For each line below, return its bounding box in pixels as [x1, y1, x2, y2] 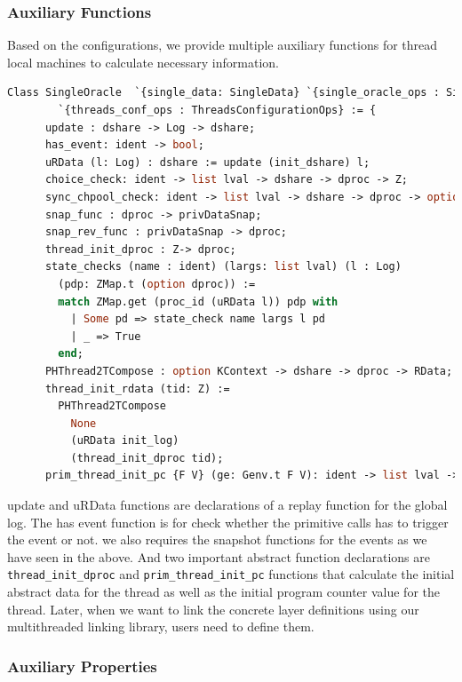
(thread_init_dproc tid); [70, 451, 224, 464]
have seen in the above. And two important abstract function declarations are [7, 547, 430, 566]
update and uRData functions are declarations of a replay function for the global [7, 496, 448, 514]
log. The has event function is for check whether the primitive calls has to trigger [7, 512, 449, 531]
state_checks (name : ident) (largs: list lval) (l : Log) [44, 260, 402, 274]
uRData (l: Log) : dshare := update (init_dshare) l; [44, 155, 370, 169]
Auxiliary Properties [7, 654, 157, 677]
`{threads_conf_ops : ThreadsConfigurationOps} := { [58, 104, 377, 116]
